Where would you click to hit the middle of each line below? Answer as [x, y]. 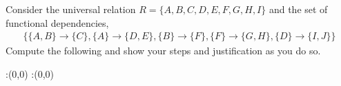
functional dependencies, [57, 22]
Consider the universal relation [71, 9]
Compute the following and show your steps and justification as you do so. [163, 51]
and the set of [298, 9]
